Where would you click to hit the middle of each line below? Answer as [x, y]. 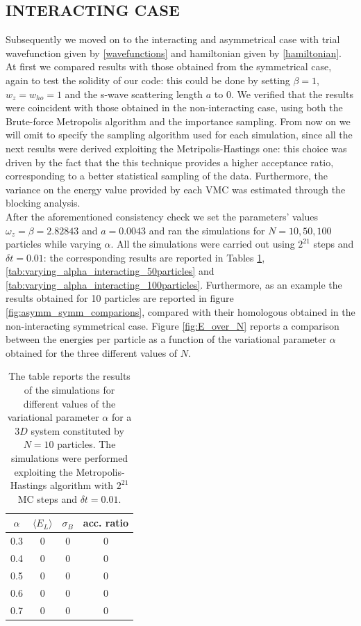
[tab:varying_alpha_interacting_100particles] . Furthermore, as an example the [174, 284]
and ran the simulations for [207, 230]
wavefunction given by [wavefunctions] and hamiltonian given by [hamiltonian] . [174, 53]
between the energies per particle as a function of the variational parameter [166, 339]
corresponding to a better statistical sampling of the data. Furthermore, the [167, 176]
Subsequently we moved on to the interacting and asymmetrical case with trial [173, 39]
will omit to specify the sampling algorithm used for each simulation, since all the [179, 135]
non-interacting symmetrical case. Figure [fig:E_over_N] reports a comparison [173, 325]
